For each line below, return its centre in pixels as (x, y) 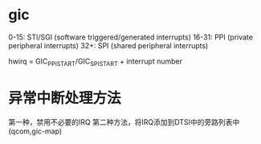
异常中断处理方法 (65, 98)
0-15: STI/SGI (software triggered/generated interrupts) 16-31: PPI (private (130, 37)
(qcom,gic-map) (35, 131)
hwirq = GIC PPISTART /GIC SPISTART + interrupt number (96, 62)
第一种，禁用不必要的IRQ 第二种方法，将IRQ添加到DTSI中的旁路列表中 (124, 121)
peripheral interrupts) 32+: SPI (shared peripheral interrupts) (108, 45)
